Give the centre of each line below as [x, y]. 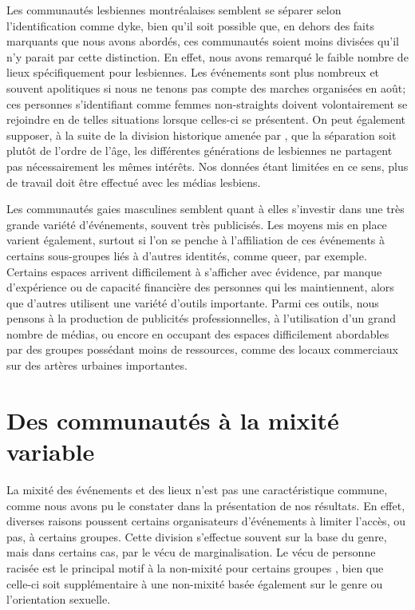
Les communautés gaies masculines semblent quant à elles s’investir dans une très [206, 209]
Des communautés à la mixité [173, 420]
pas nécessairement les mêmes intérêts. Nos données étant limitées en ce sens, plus [207, 166]
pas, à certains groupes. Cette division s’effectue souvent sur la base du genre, [197, 536]
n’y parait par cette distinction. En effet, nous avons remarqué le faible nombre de [207, 56]
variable [51, 452]
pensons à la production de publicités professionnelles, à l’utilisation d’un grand [202, 318]
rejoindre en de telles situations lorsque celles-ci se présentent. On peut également [206, 119]
